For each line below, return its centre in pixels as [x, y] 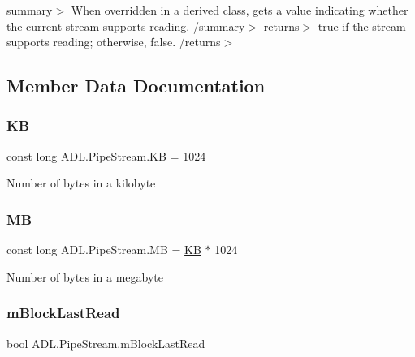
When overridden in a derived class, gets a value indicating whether [240, 10]
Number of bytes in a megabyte [85, 276]
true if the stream [362, 26]
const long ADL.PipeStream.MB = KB [104, 249]
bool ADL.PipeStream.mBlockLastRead [106, 343]
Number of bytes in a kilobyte [81, 183]
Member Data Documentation [136, 86]
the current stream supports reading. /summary [126, 26]
